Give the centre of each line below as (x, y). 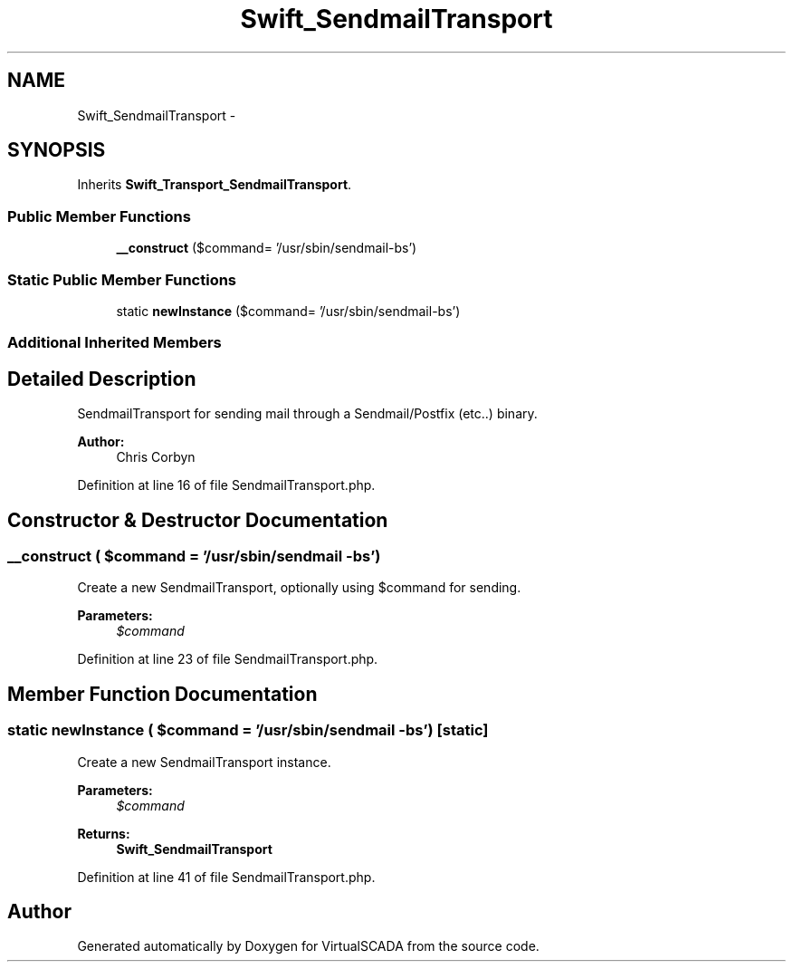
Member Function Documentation (162, 694)
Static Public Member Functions (122, 279)
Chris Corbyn (156, 457)
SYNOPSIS (57, 150)
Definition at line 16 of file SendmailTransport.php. (226, 485)
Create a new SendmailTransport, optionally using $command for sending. (299, 588)
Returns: (104, 833)
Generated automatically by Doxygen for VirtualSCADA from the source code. (308, 946)
